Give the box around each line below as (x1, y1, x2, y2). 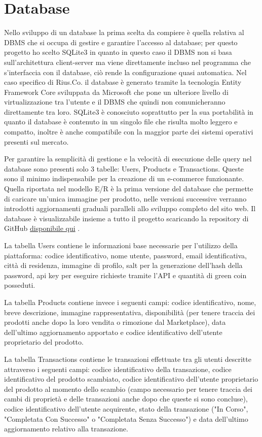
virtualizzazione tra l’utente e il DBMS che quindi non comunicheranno (4, 96, 226, 107)
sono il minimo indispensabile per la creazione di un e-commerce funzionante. (4, 173, 244, 184)
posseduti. (4, 280, 35, 290)
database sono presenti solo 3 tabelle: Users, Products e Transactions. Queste (4, 163, 244, 174)
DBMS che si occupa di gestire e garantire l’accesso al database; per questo (4, 37, 238, 47)
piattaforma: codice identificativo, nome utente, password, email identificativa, (4, 250, 247, 260)
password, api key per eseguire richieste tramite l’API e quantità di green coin (4, 270, 247, 280)
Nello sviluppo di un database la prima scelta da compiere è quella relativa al (4, 27, 244, 38)
